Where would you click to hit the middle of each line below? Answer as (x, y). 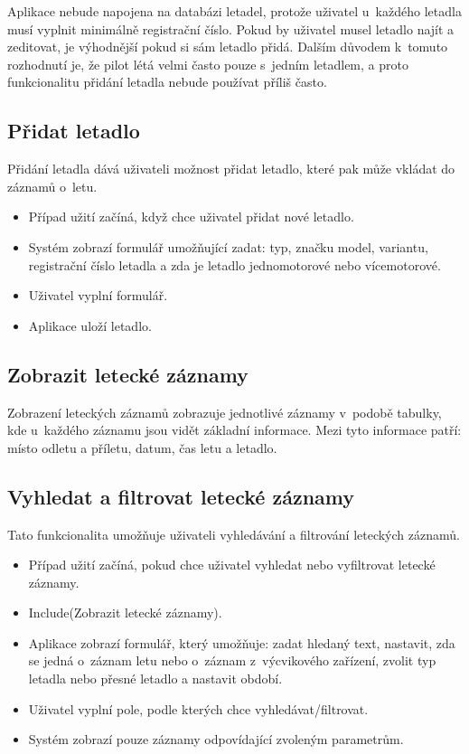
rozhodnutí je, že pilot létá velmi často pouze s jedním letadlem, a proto (208, 64)
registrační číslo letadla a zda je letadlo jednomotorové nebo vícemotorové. (234, 264)
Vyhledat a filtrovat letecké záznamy (181, 496)
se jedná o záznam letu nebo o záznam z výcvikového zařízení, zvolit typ (232, 660)
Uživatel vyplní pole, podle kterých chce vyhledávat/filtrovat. (198, 708)
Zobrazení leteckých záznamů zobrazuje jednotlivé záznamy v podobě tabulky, (225, 412)
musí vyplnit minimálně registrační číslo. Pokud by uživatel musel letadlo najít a (231, 28)
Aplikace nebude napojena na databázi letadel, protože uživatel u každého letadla (234, 11)
